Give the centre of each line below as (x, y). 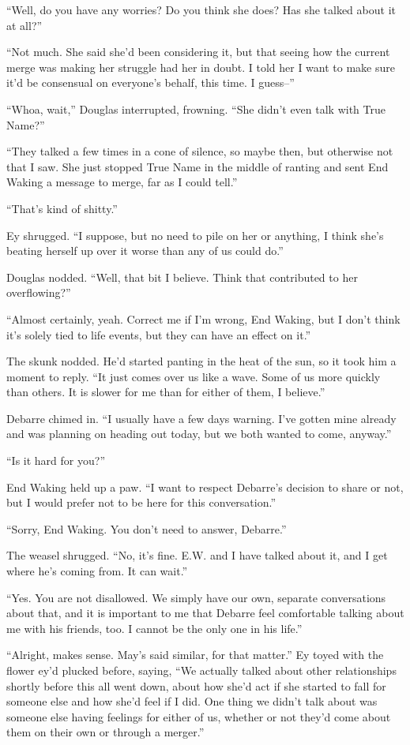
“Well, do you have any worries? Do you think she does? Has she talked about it (201, 9)
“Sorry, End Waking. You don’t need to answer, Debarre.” (147, 528)
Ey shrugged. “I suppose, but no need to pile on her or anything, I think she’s (195, 235)
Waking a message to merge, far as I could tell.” (122, 182)
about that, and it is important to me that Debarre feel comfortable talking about (205, 613)
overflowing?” (39, 292)
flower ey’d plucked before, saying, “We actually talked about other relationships (201, 670)
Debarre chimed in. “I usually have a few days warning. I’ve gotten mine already (201, 418)
